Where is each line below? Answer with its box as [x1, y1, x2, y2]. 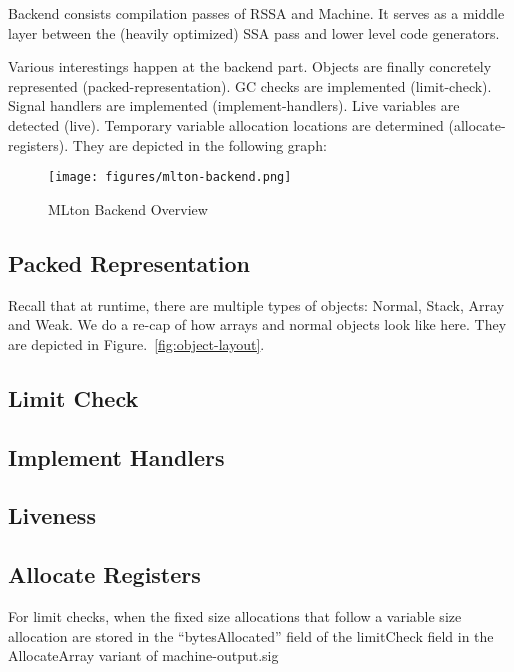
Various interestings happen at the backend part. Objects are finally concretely [8, 56, 492, 77]
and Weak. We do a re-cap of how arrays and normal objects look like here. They [8, 314, 507, 335]
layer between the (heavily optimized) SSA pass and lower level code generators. [8, 22, 500, 43]
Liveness [8, 500, 96, 531]
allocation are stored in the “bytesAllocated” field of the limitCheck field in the [8, 625, 494, 646]
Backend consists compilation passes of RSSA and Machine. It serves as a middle [8, 3, 505, 23]
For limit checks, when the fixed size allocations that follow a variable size [8, 605, 462, 626]
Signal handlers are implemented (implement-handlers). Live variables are [8, 95, 460, 116]
